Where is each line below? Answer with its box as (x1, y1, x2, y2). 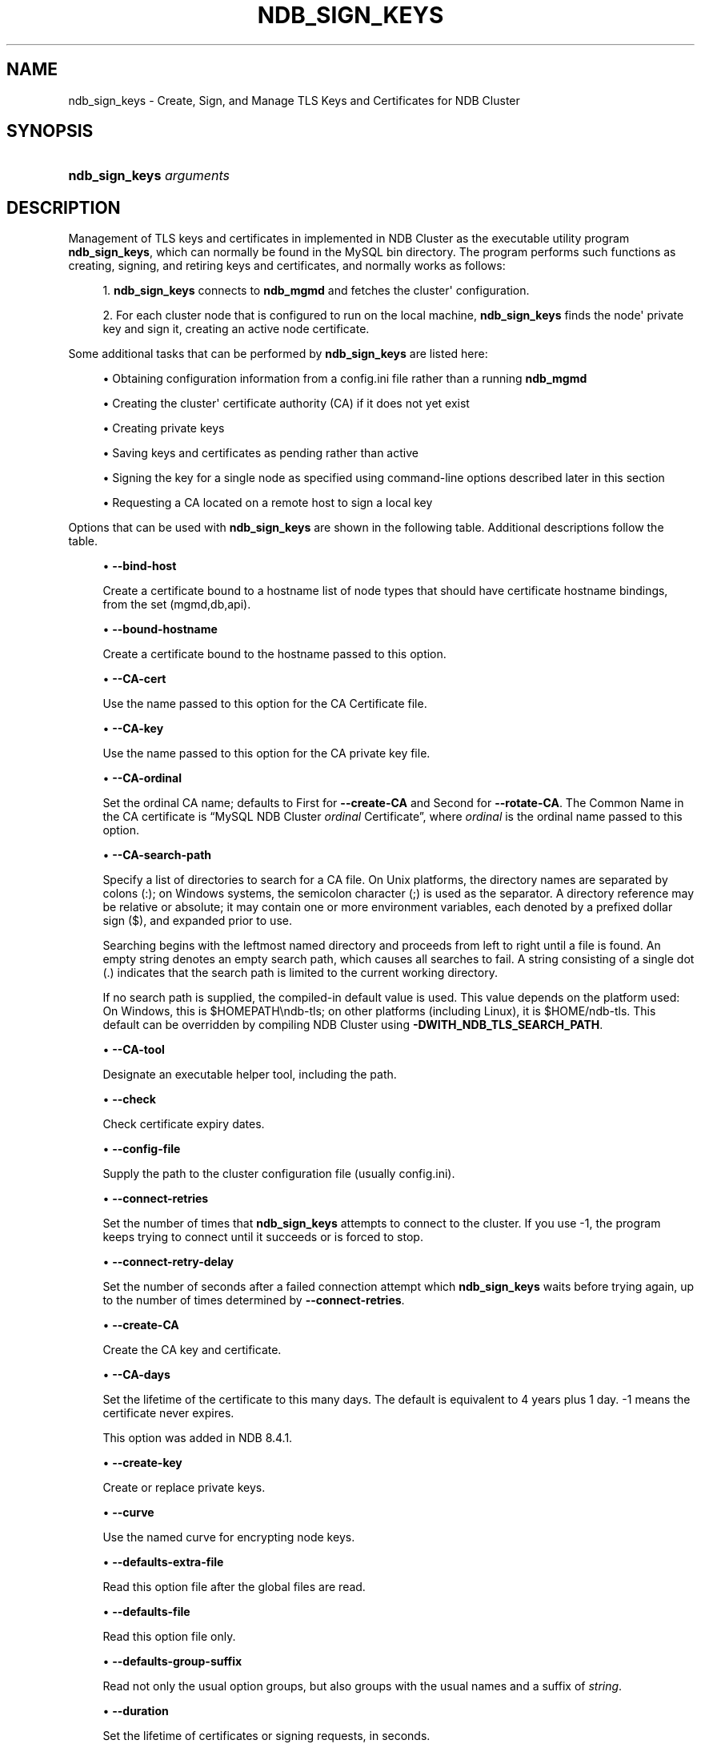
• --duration (102, 1704, 169, 1718)
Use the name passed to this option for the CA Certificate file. (102, 697, 427, 711)
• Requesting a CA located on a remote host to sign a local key (102, 496, 433, 510)
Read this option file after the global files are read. (102, 1580, 366, 1594)
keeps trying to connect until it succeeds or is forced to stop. (102, 1230, 423, 1244)
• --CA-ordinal (102, 771, 182, 786)
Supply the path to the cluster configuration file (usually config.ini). (102, 1167, 455, 1181)
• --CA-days (102, 1368, 170, 1382)
